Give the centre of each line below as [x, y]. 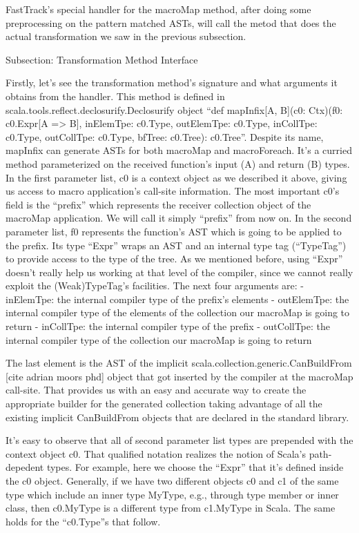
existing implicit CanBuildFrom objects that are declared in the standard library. [177, 417]
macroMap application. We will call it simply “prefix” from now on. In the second [179, 218]
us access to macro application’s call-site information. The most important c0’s [173, 191]
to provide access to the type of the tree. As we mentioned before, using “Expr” [174, 259]
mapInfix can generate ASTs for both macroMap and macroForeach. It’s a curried [179, 150]
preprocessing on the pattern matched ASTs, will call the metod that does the [171, 22]
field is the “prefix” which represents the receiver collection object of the [158, 204]
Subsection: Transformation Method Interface [102, 59]
